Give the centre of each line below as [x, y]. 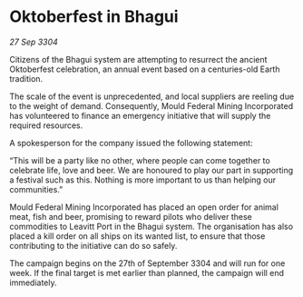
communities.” [36, 189]
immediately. [33, 282]
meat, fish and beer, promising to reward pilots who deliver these [131, 216]
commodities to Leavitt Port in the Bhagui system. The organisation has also [151, 226]
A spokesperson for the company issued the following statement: [131, 143]
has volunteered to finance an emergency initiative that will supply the [140, 115]
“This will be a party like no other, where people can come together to [140, 160]
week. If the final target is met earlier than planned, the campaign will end [147, 272]
